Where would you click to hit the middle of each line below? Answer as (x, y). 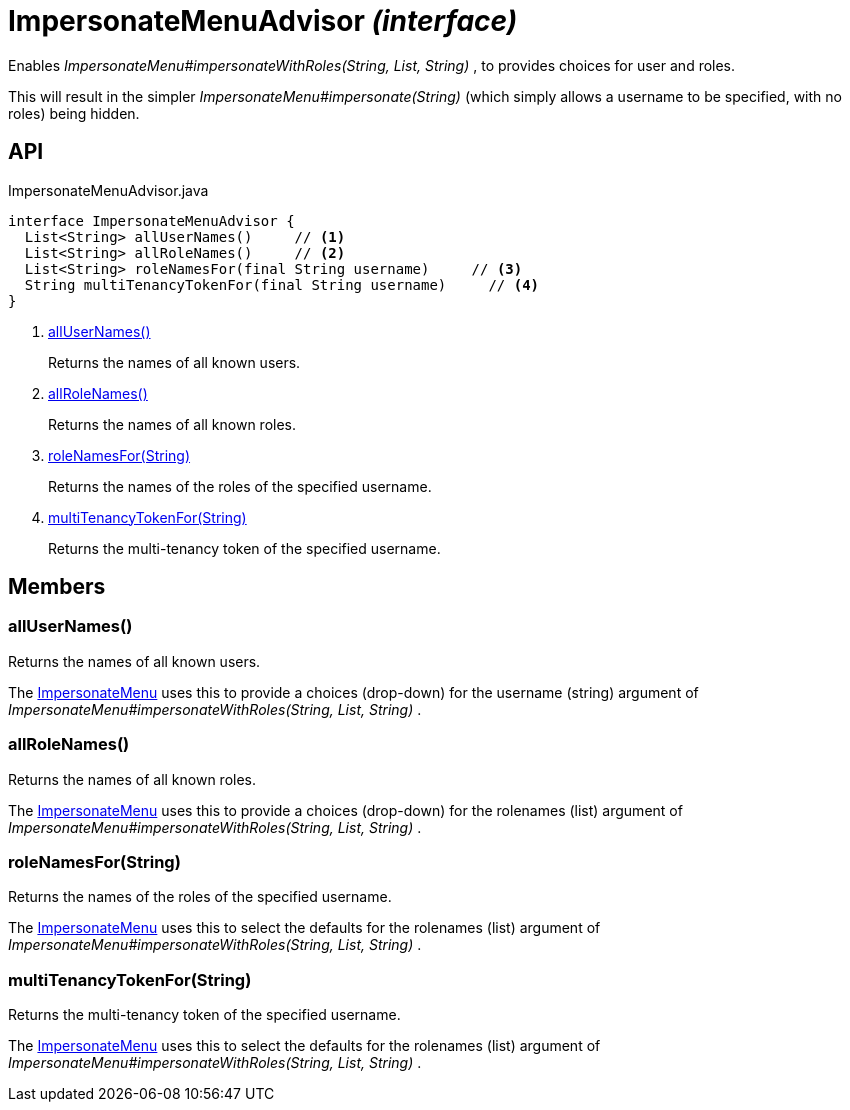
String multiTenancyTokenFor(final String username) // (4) (282, 284)
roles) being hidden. (74, 113)
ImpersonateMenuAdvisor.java (108, 190)
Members (57, 587)
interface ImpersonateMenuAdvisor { (151, 220)
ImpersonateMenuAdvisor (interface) (263, 21)
